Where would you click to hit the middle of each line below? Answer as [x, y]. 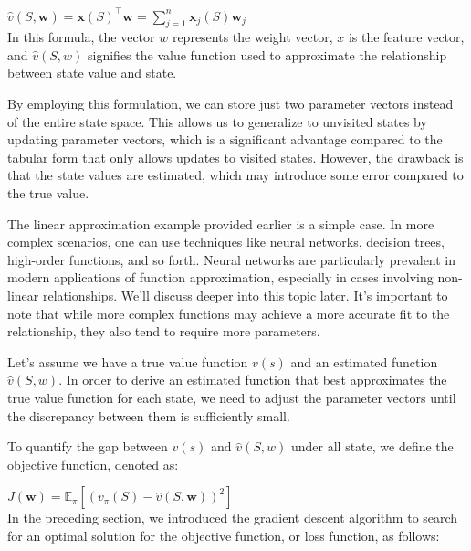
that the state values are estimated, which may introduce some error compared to [235, 175]
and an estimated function [364, 361]
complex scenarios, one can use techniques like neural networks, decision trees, [226, 242]
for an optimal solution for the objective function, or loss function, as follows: [224, 535]
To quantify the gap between [88, 446]
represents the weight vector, [252, 37]
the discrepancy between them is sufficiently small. [149, 415]
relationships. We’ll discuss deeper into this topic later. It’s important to [245, 296]
